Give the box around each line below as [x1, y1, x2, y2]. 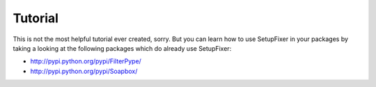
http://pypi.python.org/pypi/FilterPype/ [30, 57, 142, 65]
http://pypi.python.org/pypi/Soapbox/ [30, 67, 138, 75]
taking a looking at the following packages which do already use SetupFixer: [13, 44, 232, 52]
